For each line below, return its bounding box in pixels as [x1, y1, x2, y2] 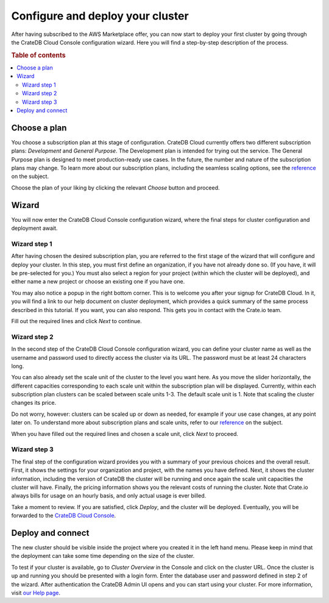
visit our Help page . [11, 589, 61, 596]
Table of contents [11, 51, 66, 59]
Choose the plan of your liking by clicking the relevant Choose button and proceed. [11, 184, 220, 191]
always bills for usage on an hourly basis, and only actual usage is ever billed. [11, 492, 207, 499]
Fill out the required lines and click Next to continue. [11, 317, 143, 324]
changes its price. [11, 399, 57, 407]
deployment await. [11, 224, 58, 232]
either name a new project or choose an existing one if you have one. [11, 278, 185, 285]
